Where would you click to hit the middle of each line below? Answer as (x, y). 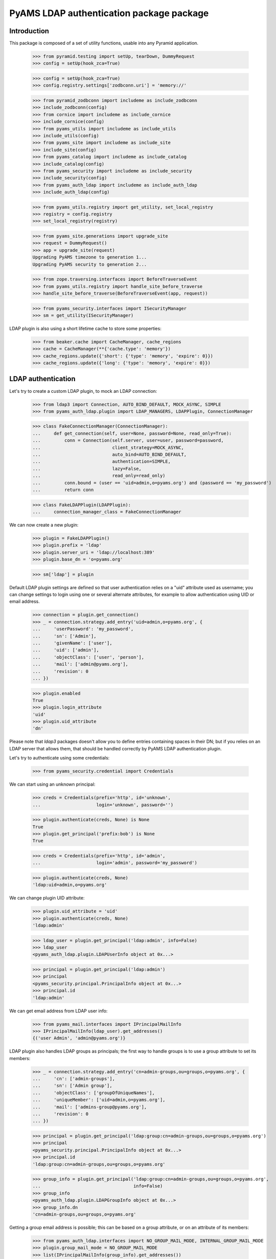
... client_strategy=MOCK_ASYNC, (108, 447)
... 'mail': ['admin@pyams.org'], (80, 664)
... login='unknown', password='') (103, 805)
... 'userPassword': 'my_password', (83, 629)
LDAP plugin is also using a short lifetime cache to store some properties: (85, 328)
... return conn (63, 490)
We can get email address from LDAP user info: (58, 1011)
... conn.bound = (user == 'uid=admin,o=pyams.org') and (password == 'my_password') (152, 483)
